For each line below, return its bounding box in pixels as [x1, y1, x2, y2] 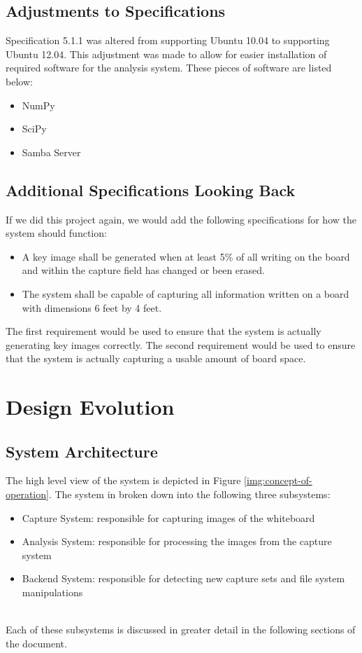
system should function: [6, 226, 107, 240]
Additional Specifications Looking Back [6, 179, 296, 200]
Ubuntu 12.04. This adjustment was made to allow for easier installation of [6, 46, 327, 61]
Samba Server [22, 144, 81, 159]
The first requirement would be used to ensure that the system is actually [6, 324, 321, 338]
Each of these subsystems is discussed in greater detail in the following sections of [6, 622, 356, 637]
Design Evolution [6, 392, 175, 421]
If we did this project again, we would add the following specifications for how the [6, 212, 356, 226]
